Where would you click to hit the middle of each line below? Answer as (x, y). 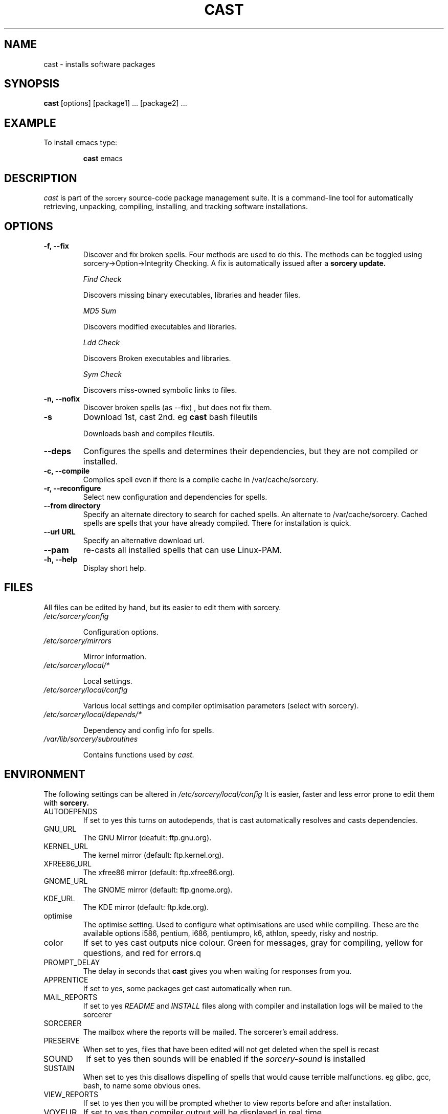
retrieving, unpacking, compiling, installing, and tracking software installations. (176, 207)
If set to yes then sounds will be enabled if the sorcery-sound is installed (226, 1059)
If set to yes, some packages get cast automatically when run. (187, 988)
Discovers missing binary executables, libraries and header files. (192, 295)
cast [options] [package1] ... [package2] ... (115, 103)
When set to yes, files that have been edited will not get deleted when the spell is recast (231, 1049)
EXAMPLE (30, 123)
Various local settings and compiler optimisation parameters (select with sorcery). (221, 705)
